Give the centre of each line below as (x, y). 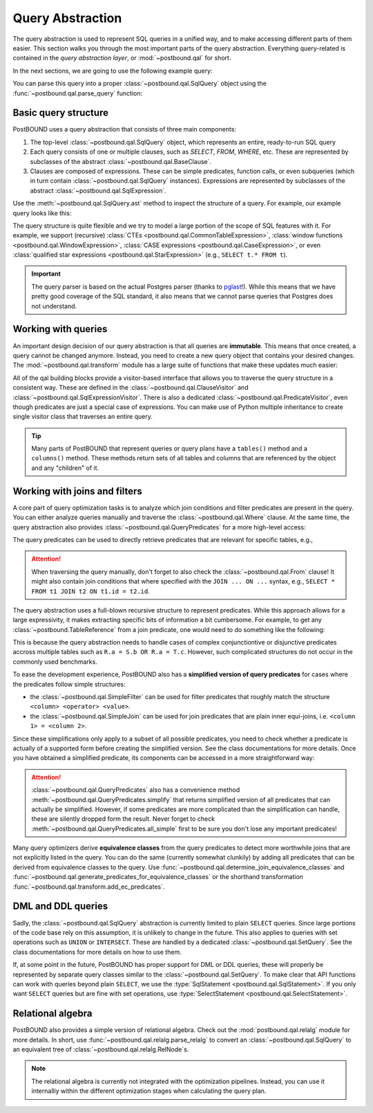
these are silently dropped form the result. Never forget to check (123, 819)
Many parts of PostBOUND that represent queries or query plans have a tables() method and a (169, 449)
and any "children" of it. (65, 468)
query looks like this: (42, 213)
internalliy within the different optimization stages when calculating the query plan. (149, 1091)
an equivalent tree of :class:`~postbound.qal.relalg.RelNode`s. (101, 1049)
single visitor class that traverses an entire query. (83, 417)
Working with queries (60, 329)
